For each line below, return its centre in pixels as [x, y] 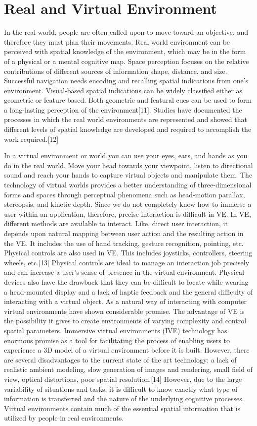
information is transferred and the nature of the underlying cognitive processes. [124, 398]
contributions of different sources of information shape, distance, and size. [116, 71]
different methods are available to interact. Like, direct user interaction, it [116, 223]
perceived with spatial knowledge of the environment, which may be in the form [125, 51]
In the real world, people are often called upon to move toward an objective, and [126, 32]
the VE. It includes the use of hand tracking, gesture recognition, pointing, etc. [124, 243]
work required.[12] [31, 139]
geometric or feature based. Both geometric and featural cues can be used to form [128, 100]
